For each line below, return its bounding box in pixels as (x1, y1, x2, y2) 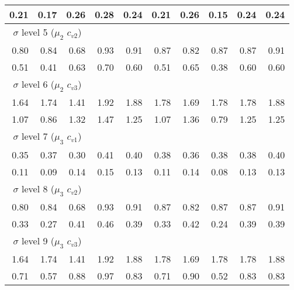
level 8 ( (22, 181, 54, 195)
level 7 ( (22, 129, 54, 143)
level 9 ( (22, 233, 54, 247)
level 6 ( (22, 77, 54, 91)
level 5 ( (22, 25, 54, 39)
